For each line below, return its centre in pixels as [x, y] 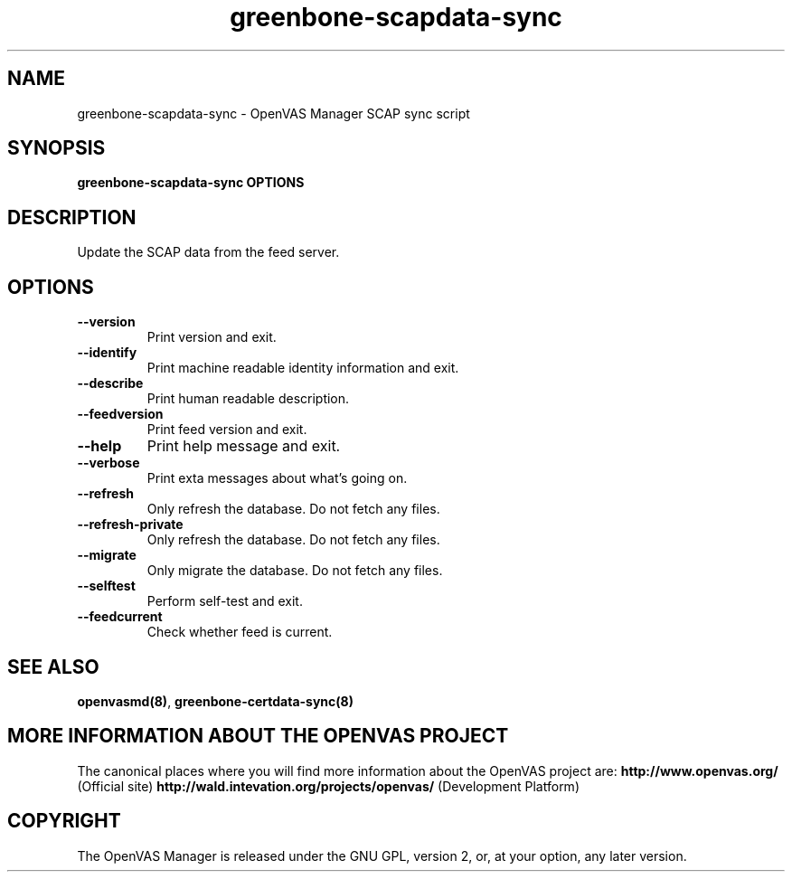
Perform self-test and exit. [225, 601]
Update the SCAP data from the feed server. [208, 252]
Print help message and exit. [244, 446]
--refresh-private [130, 525]
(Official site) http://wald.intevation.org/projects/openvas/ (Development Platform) [328, 786]
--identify [107, 353]
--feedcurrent [120, 617]
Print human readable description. [248, 399]
